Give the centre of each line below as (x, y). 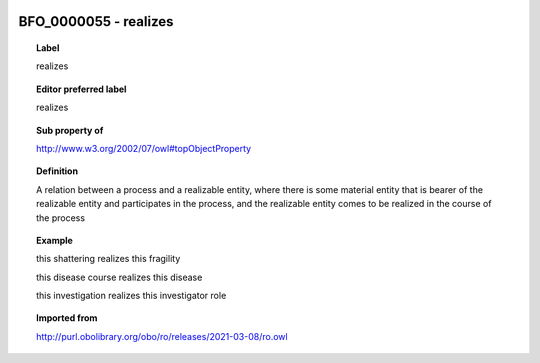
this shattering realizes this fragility (108, 259)
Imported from (67, 318)
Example (55, 240)
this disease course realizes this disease (119, 277)
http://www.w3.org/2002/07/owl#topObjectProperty (144, 148)
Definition (57, 171)
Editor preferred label (81, 89)
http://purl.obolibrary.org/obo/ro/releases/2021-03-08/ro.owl (162, 336)
